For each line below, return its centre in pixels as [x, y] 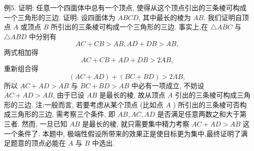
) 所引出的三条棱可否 [206, 104]
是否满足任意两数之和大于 [198, 114]
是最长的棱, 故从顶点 [132, 95]
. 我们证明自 [223, 17]
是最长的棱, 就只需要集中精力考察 [136, 123]
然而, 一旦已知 [45, 123]
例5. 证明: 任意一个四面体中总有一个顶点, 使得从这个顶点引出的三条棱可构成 [125, 7]
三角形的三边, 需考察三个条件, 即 [63, 114]
